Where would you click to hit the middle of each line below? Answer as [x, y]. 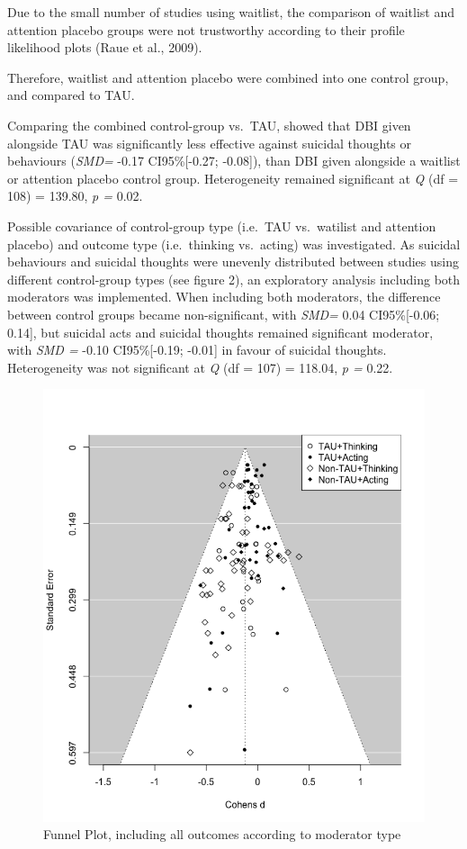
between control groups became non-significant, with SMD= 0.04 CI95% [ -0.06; [224, 314]
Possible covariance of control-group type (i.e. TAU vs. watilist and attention [222, 226]
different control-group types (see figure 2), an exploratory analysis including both [234, 279]
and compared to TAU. [71, 95]
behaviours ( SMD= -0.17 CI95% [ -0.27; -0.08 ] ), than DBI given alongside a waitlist [234, 161]
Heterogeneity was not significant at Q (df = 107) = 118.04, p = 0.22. [200, 367]
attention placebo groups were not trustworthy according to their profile [206, 29]
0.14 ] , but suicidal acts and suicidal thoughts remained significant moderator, [220, 332]
